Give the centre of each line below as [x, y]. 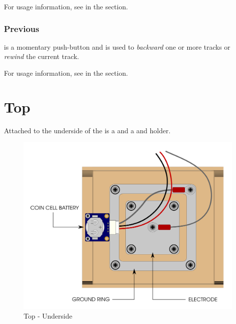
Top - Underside [48, 316]
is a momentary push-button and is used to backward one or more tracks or [117, 46]
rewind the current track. [42, 56]
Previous [22, 28]
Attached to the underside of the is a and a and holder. [87, 130]
